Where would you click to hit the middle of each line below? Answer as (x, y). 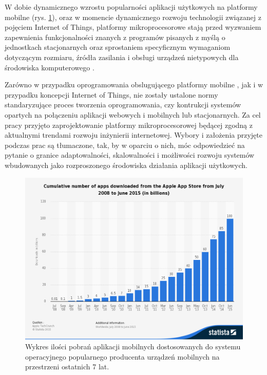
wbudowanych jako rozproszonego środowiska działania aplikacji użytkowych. (126, 165)
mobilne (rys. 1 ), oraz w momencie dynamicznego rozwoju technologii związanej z (133, 17)
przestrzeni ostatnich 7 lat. (67, 367)
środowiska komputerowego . (50, 67)
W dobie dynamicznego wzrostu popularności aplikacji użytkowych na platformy (131, 7)
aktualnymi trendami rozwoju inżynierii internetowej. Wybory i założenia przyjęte (133, 135)
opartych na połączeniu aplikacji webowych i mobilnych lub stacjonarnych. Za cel (133, 114)
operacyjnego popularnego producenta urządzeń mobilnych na (122, 356)
